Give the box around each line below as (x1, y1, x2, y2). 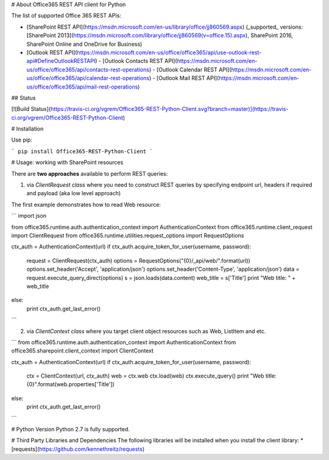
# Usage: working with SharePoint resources (11, 159, 124, 166)
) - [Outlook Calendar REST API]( (149, 66, 232, 73)
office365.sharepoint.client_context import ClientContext (11, 347, 154, 354)
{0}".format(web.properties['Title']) (26, 381, 115, 388)
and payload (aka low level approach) (26, 190, 121, 197)
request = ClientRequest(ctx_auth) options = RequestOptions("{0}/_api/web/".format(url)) (26, 257, 251, 264)
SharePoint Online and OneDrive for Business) (26, 40, 143, 48)
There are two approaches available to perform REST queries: (11, 170, 168, 177)
